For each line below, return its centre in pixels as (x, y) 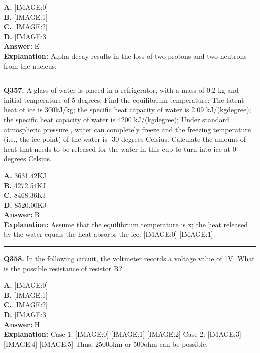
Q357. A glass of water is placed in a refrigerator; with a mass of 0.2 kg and (121, 90)
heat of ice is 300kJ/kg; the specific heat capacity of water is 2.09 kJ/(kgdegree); (128, 109)
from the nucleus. (30, 65)
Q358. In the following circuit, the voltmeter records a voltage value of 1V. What (129, 259)
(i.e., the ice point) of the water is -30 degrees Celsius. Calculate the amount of (125, 139)
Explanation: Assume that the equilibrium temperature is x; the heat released (126, 224)
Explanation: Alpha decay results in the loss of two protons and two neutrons (125, 55)
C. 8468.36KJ (25, 195)
